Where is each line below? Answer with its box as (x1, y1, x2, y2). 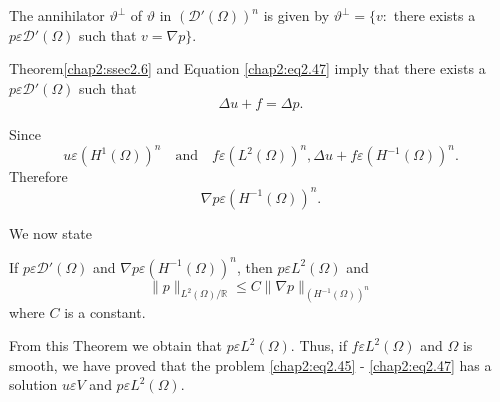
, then (236, 256, 273, 277)
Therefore (9, 166, 68, 187)
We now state (9, 222, 92, 243)
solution (9, 374, 58, 395)
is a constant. (64, 301, 146, 322)
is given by (263, 5, 330, 25)
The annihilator (9, 5, 105, 25)
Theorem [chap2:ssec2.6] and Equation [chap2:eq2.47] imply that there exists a (9, 58, 486, 79)
